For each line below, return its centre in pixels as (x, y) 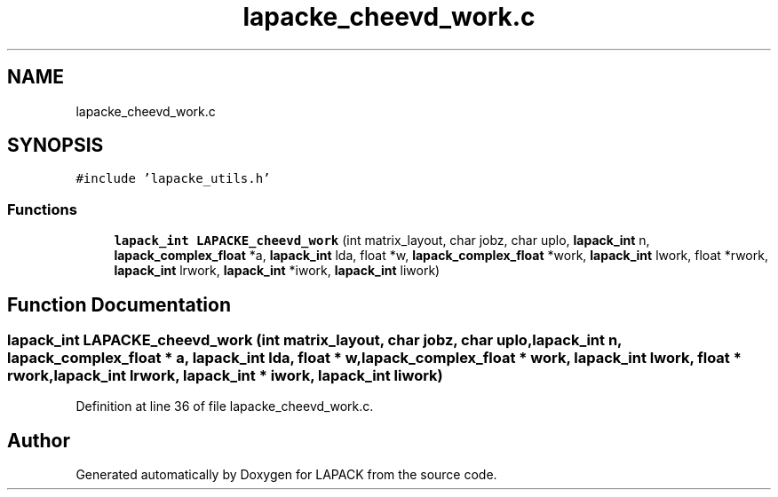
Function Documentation (119, 304)
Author (39, 440)
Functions (42, 209)
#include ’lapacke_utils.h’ (173, 179)
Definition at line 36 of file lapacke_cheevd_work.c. (225, 406)
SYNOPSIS (56, 146)
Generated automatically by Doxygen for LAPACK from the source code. (286, 475)
